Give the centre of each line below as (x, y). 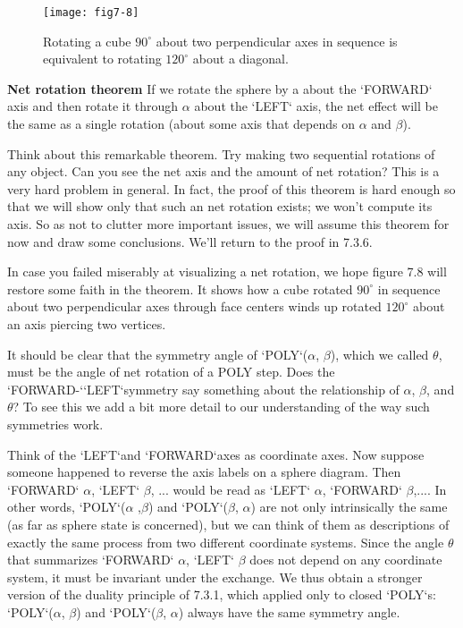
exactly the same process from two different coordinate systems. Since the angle (226, 542)
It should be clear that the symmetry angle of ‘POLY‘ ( (158, 354)
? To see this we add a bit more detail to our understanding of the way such (221, 407)
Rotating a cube (87, 41)
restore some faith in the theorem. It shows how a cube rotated (180, 289)
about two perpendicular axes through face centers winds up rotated (194, 306)
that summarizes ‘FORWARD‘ (91, 560)
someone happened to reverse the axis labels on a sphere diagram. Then (204, 472)
